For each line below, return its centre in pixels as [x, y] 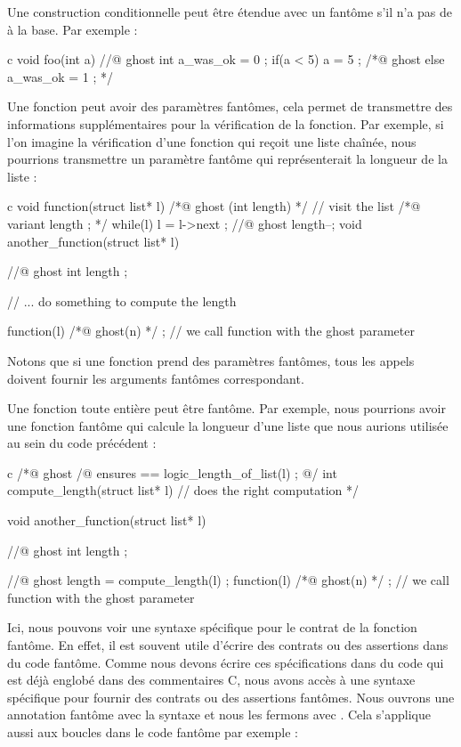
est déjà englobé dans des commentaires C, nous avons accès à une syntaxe [211, 680]
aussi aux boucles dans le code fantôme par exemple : [153, 732]
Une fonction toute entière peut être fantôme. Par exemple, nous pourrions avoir [226, 408]
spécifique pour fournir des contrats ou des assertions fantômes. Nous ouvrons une [231, 697]
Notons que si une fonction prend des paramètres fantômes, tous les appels [211, 360]
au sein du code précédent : [82, 443]
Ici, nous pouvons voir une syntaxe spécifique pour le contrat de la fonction [212, 627]
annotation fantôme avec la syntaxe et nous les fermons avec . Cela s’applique [219, 715]
